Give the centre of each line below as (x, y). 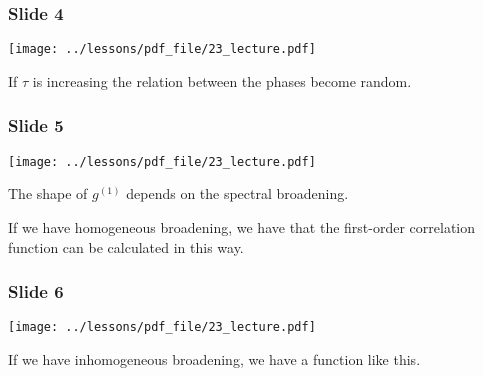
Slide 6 (36, 291)
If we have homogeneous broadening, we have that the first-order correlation (242, 226)
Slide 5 (36, 125)
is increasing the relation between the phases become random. (222, 80)
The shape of (48, 193)
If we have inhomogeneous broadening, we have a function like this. (214, 359)
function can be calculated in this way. (126, 246)
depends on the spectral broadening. (237, 193)
